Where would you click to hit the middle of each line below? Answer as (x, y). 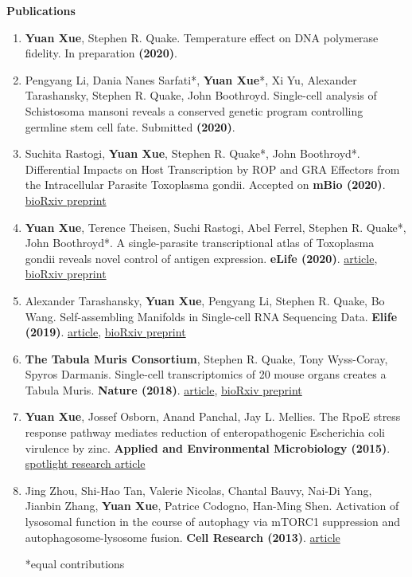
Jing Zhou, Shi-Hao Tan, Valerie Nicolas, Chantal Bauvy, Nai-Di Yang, (198, 490)
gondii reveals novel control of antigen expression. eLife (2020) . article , (201, 258)
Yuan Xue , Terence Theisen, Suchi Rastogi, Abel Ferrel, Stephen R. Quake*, (216, 227)
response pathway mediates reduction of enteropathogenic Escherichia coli (205, 432)
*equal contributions (75, 564)
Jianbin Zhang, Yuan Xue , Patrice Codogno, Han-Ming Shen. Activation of (212, 506)
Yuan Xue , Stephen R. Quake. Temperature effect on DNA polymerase (202, 37)
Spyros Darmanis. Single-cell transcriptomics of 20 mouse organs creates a (206, 374)
